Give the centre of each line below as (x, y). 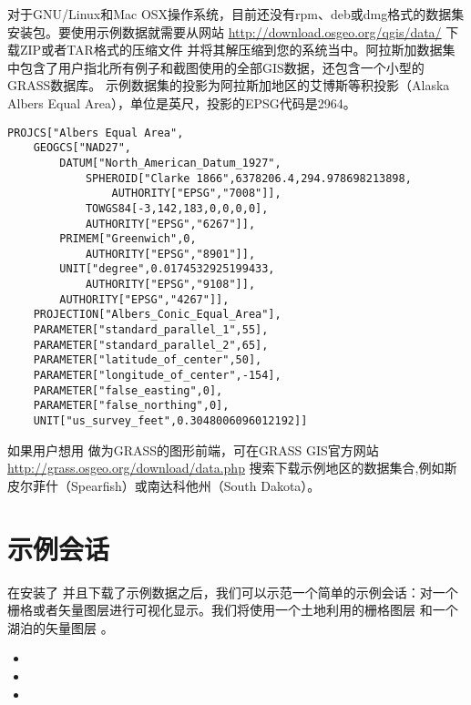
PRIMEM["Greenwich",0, (128, 239)
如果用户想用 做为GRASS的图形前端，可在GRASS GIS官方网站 (193, 450)
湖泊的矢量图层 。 (61, 627)
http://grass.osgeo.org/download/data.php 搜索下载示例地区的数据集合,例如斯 (232, 468)
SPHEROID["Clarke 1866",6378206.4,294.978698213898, (248, 178)
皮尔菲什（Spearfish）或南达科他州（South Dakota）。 (164, 485)
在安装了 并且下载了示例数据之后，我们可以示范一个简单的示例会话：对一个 (233, 592)
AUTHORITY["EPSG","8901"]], (170, 254)
